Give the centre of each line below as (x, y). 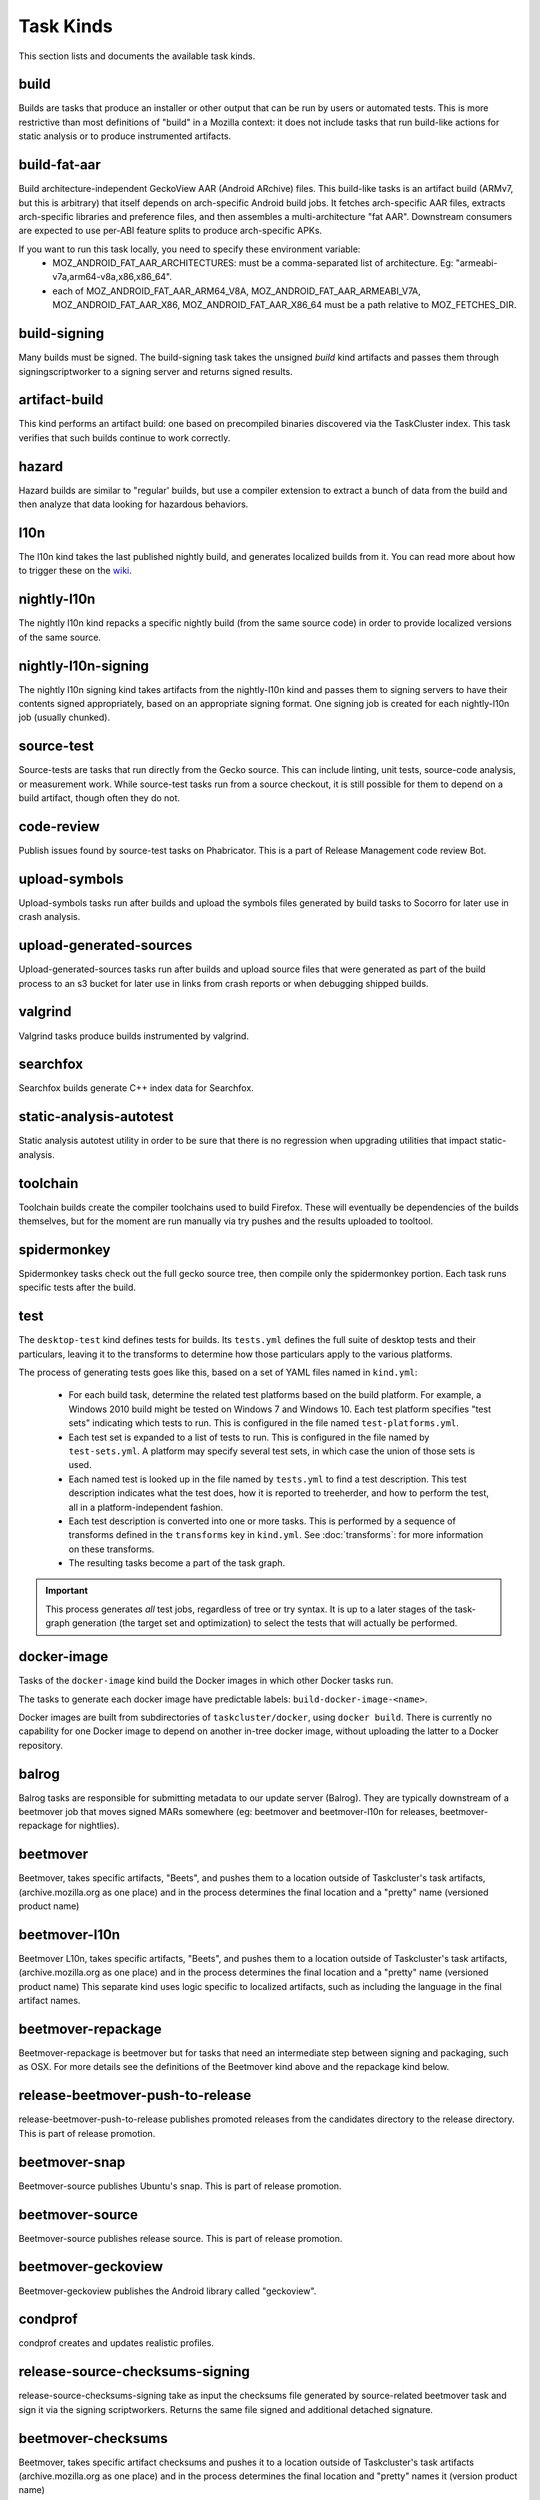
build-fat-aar (59, 165)
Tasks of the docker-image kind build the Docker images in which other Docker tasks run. (206, 1681)
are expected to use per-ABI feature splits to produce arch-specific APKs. (170, 231)
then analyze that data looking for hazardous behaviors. (133, 504)
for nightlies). (92, 1826)
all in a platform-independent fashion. (146, 1507)
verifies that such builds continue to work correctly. (124, 437)
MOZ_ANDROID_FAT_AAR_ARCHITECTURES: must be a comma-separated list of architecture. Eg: (253, 263)
